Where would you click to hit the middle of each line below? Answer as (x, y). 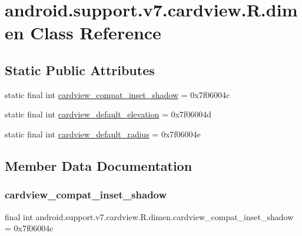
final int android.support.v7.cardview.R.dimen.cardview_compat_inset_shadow (149, 216)
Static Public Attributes (80, 70)
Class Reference (96, 33)
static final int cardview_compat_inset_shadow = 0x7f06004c (117, 94)
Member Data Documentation (99, 165)
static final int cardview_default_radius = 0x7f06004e (103, 134)
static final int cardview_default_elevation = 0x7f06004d (108, 114)
